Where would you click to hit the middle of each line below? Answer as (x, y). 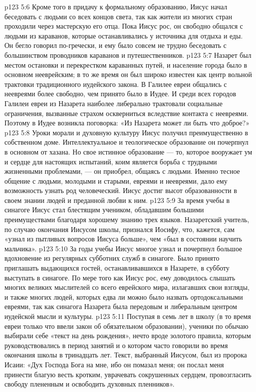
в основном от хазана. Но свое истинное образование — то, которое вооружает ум (128, 151)
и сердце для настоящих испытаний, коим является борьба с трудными (111, 161)
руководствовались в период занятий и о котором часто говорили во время (116, 345)
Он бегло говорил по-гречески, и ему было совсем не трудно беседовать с (116, 45)
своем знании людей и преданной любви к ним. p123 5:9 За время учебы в (117, 200)
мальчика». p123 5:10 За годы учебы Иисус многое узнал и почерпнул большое (123, 248)
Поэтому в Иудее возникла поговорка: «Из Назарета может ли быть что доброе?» (127, 123)
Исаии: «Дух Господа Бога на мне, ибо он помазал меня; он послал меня (114, 364)
